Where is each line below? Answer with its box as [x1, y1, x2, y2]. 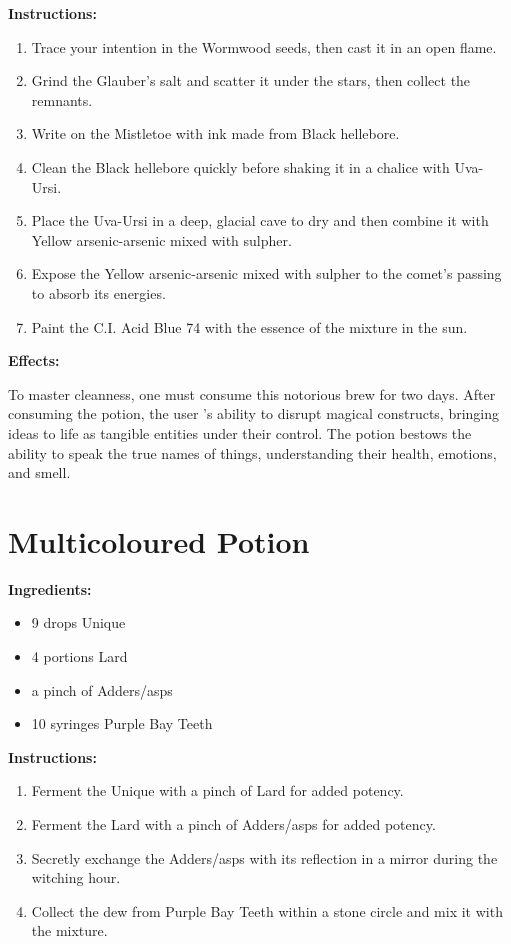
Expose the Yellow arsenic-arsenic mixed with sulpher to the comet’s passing [31, 263, 502, 284]
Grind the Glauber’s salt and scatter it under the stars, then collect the [31, 70, 471, 91]
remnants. [31, 89, 93, 110]
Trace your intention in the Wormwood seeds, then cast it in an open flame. [31, 36, 497, 57]
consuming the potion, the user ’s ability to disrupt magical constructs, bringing [8, 403, 500, 424]
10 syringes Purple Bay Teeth [31, 713, 213, 734]
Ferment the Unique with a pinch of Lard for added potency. [31, 780, 404, 801]
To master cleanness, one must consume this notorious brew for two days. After [8, 383, 496, 404]
